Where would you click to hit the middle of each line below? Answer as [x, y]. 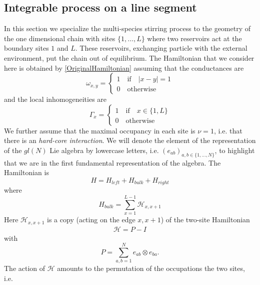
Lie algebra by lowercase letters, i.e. [104, 150]
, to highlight [235, 150]
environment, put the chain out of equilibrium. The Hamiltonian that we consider [129, 57]
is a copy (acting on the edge [91, 220]
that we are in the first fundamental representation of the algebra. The [112, 162]
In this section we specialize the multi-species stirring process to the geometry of [127, 28]
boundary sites [26, 48]
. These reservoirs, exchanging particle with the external [161, 48]
